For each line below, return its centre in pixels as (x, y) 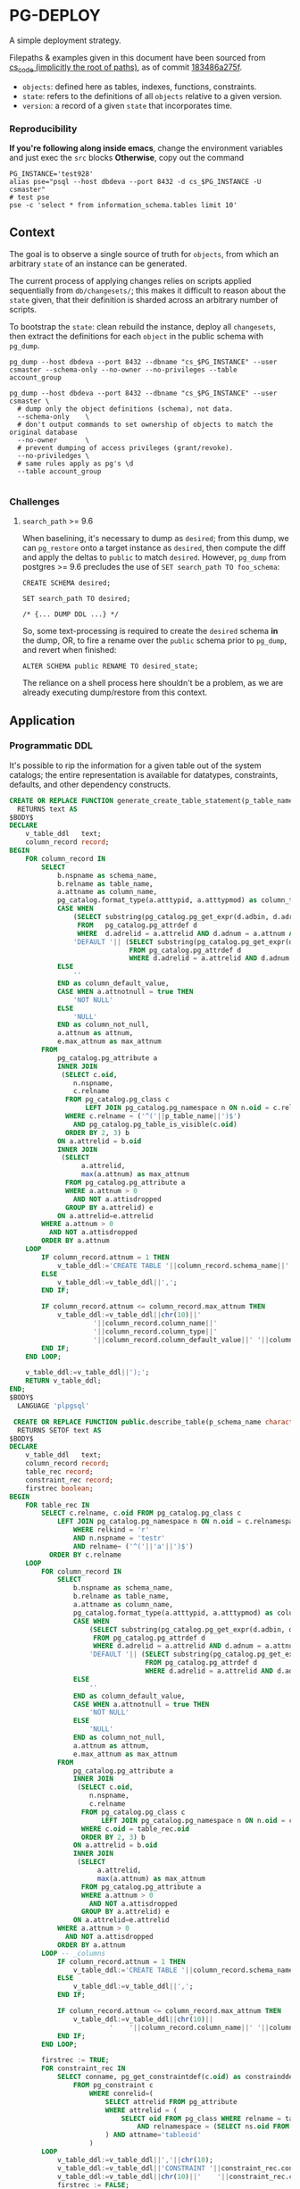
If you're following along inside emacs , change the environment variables (146, 148)
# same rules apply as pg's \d (75, 464)
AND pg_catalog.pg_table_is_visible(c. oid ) (155, 1124)
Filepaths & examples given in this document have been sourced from (137, 57)
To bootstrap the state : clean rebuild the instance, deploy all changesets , (143, 326)
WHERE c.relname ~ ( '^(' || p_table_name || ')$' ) (154, 1116)
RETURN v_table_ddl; (63, 1381)
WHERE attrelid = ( (141, 2110)
